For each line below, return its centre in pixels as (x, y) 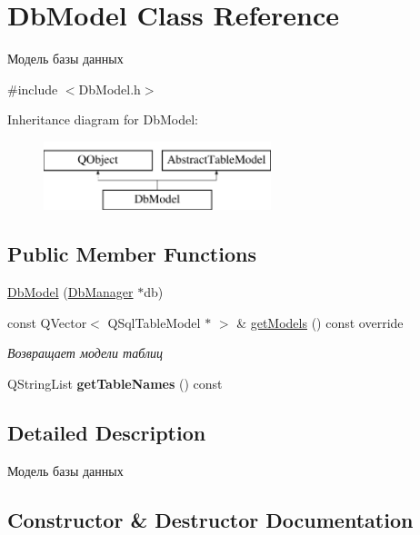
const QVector (47, 322)
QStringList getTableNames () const (115, 384)
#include (33, 89)
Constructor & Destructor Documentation (210, 519)
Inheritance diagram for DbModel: (103, 119)
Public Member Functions (132, 254)
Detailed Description (107, 433)
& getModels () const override (320, 322)
